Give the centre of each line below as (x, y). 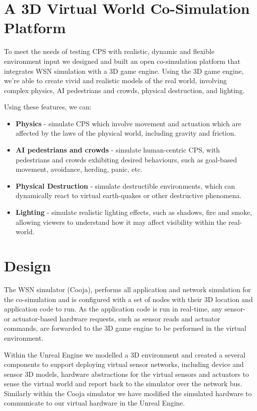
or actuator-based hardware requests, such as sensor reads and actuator (112, 318)
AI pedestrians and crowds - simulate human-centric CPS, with (118, 150)
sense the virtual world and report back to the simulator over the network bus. (123, 384)
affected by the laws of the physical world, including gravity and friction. (126, 133)
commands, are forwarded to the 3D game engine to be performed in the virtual (125, 328)
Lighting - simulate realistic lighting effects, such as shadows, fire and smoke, (134, 212)
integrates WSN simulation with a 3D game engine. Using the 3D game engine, (124, 71)
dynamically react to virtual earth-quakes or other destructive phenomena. (128, 195)
